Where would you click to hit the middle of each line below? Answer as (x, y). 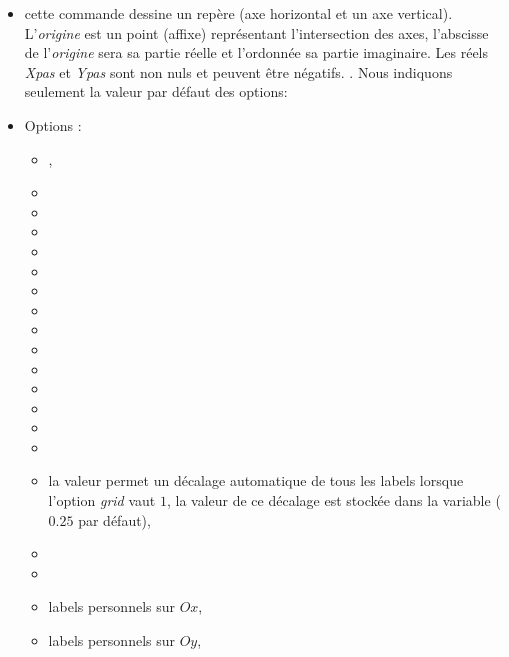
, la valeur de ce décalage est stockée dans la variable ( (333, 500)
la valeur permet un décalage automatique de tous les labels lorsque (256, 480)
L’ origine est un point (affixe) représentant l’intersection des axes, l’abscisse (256, 32)
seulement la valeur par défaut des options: (156, 91)
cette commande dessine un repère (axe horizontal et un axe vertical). (238, 13)
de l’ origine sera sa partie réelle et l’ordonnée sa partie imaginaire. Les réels (256, 52)
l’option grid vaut (102, 500)
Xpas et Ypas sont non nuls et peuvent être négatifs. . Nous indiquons (238, 71)
